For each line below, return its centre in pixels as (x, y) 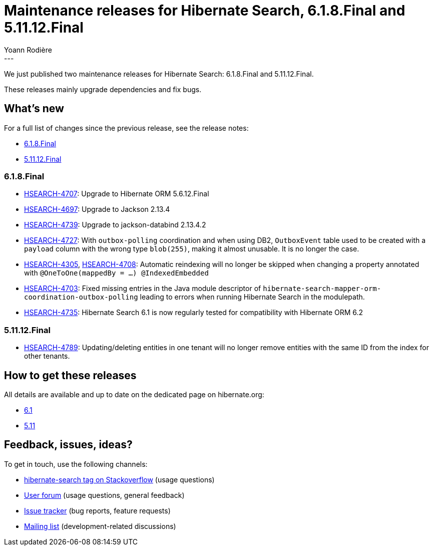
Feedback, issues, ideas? (68, 445)
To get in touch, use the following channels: (76, 464)
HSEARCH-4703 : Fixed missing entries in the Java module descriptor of (143, 289)
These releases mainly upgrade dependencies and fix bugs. (103, 89)
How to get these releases (70, 375)
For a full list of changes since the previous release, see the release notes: (126, 128)
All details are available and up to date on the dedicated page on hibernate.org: (134, 394)
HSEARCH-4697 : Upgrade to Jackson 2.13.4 (97, 209)
